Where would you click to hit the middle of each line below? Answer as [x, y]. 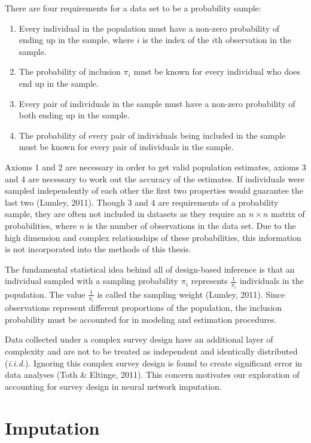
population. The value [45, 294]
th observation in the [253, 40]
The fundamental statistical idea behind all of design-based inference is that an [150, 269]
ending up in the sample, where [77, 40]
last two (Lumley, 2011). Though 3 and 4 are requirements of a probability [142, 202]
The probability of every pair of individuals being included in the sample [152, 135]
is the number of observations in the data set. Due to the [191, 225]
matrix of [288, 214]
